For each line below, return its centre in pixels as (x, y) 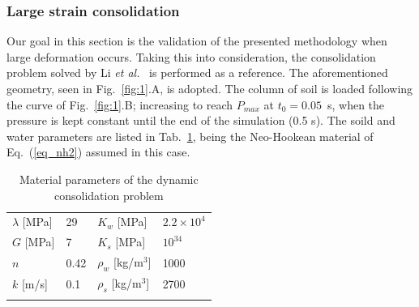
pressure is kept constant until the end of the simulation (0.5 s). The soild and (201, 120)
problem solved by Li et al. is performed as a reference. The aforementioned (197, 72)
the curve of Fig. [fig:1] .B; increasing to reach (120, 104)
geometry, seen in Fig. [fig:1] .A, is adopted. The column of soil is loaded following (210, 88)
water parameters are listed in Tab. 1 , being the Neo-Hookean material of (190, 136)
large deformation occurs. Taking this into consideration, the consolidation (191, 56)
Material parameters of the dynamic (109, 179)
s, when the (356, 104)
